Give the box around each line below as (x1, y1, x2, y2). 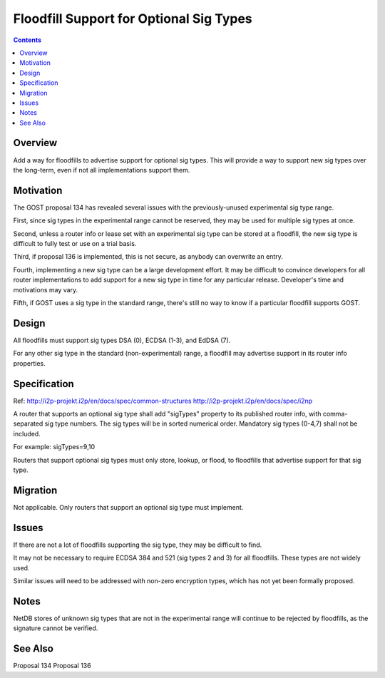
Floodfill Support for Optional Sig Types (13, 11, 252, 26)
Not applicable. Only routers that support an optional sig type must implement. (13, 503, 244, 511)
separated (13, 419, 43, 428)
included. (13, 429, 41, 438)
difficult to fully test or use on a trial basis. (13, 240, 137, 248)
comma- (322, 409, 348, 418)
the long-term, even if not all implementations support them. (13, 165, 190, 174)
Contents (13, 36, 42, 44)
